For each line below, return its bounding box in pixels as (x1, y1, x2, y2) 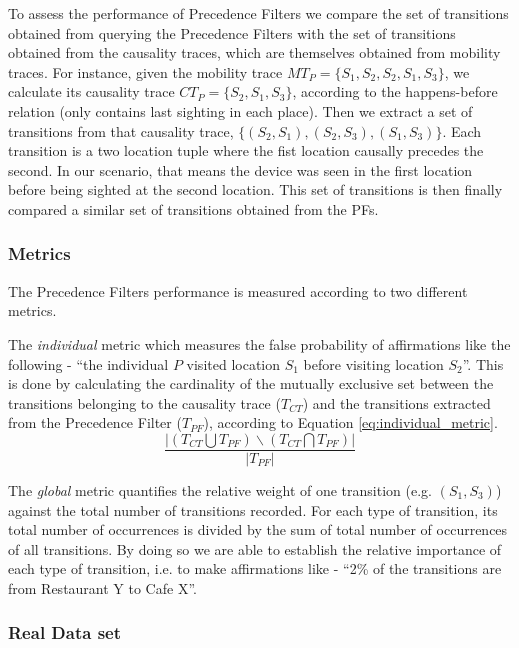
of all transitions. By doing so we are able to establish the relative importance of (8, 538, 502, 559)
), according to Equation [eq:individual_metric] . (203, 412, 498, 433)
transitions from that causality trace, (8, 120, 234, 141)
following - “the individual (8, 353, 169, 374)
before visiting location (303, 353, 444, 374)
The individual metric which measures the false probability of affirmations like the (8, 333, 511, 354)
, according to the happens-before (292, 81, 498, 102)
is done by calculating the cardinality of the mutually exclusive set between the (8, 373, 494, 394)
